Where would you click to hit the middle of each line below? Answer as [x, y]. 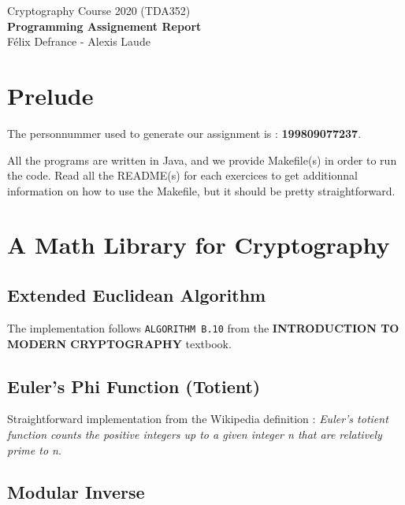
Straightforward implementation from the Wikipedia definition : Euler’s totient [198, 419]
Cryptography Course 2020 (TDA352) [99, 10]
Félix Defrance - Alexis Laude [79, 41]
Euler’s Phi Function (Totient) [134, 386]
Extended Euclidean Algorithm [137, 295]
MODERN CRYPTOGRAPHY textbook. [119, 343]
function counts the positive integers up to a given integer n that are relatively [195, 434]
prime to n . [34, 449]
